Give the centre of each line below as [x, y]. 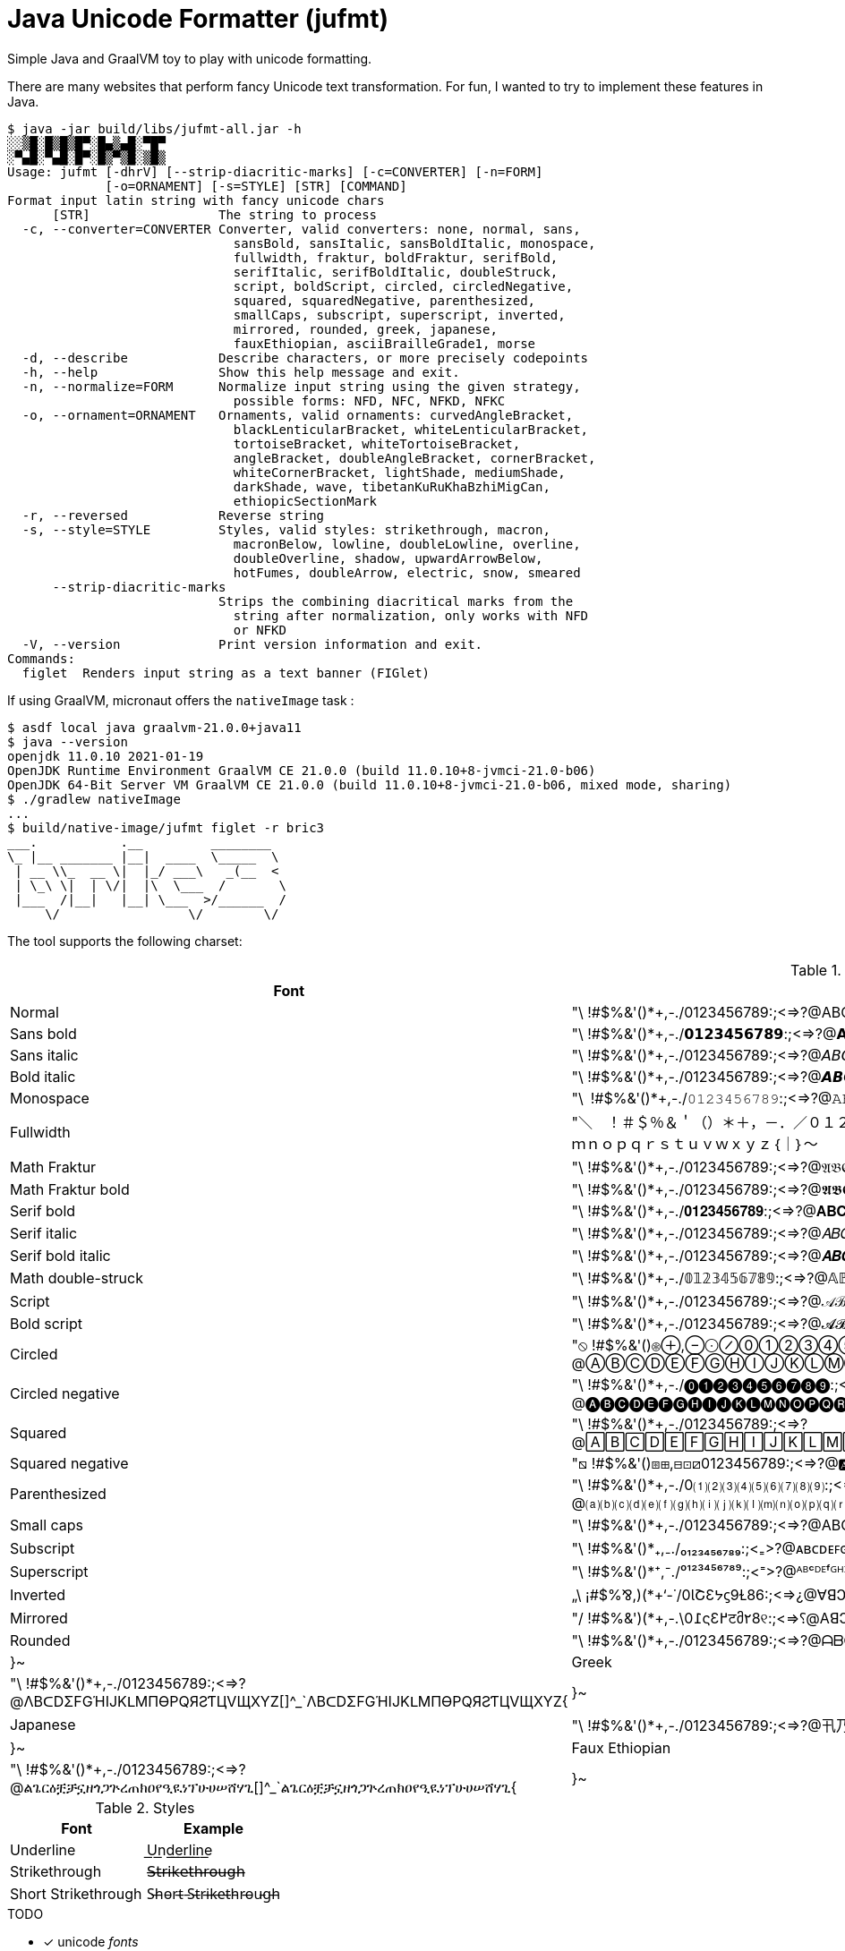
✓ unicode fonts [91, 1941]
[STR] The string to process [215, 214]
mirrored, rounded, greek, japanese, [365, 329]
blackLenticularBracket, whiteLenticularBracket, [411, 429]
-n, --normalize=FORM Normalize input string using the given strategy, [301, 386]
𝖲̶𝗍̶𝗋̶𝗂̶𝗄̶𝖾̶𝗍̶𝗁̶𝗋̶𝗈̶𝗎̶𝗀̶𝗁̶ [196, 1871]
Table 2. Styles [145, 1807]
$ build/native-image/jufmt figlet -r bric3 [166, 827]
